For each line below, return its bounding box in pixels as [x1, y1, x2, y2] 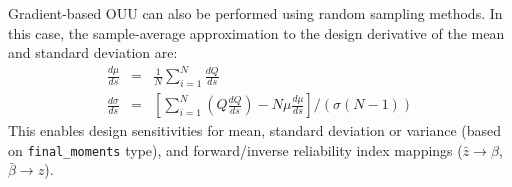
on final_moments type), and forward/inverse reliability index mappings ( [8, 139, 463, 160]
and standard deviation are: [8, 42, 178, 63]
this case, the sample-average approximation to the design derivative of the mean [8, 22, 505, 43]
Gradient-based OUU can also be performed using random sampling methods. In [8, 3, 503, 23]
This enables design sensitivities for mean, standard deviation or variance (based [8, 120, 502, 141]
